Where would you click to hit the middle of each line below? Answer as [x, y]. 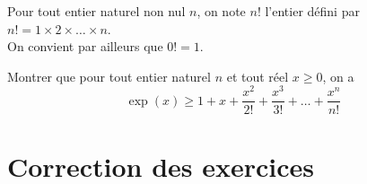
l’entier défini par [312, 11]
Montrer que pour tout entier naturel [109, 76]
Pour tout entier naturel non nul [96, 11]
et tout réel [258, 76]
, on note [221, 11]
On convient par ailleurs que [85, 46]
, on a [338, 76]
